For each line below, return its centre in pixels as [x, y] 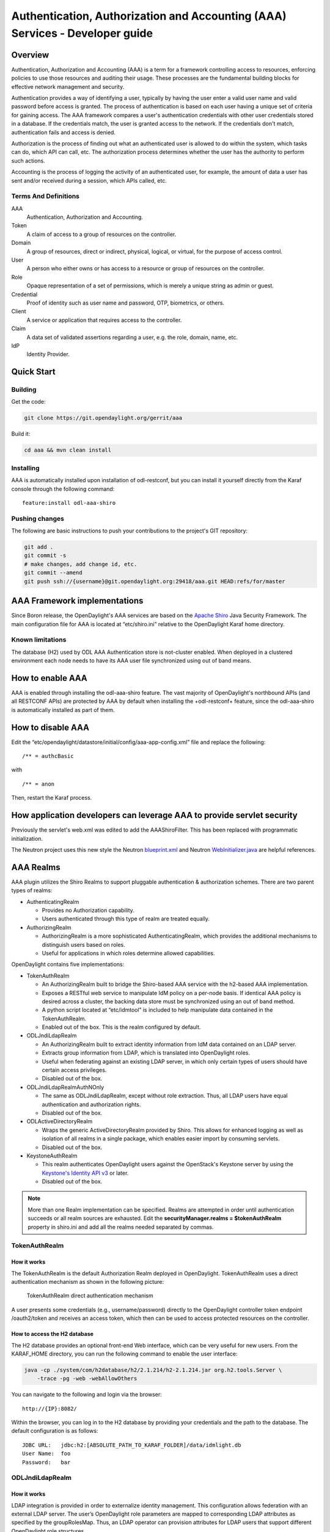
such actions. [28, 161]
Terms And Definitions [45, 196]
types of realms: [32, 890]
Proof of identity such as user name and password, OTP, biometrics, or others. [126, 303]
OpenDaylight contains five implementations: [68, 965]
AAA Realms [36, 867]
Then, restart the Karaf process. [52, 798]
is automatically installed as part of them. [63, 710]
